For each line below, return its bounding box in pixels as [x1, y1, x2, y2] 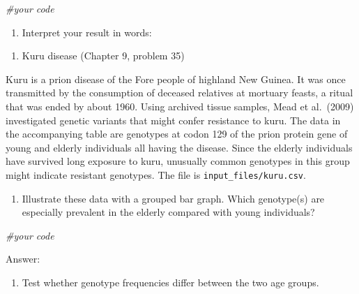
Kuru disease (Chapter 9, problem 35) [22, 48, 185, 63]
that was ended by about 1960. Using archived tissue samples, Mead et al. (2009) [6, 98, 354, 113]
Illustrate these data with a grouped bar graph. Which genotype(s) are [22, 191, 325, 205]
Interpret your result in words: [22, 24, 152, 39]
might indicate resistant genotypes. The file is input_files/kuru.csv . [6, 167, 306, 182]
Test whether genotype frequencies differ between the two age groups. [22, 274, 319, 289]
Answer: [6, 251, 40, 266]
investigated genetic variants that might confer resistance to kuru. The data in [6, 112, 341, 127]
